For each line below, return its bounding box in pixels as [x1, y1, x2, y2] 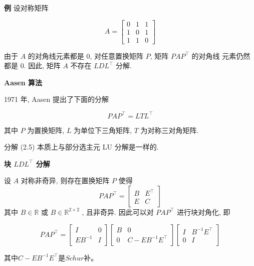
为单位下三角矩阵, [74, 124, 132, 135]
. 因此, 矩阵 [24, 60, 61, 71]
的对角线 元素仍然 [191, 50, 250, 61]
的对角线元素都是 [28, 50, 84, 61]
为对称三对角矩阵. [140, 124, 199, 135]
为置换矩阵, [27, 124, 65, 135]
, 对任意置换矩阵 [90, 50, 144, 61]
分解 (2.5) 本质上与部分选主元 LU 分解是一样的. [4, 142, 159, 152]
